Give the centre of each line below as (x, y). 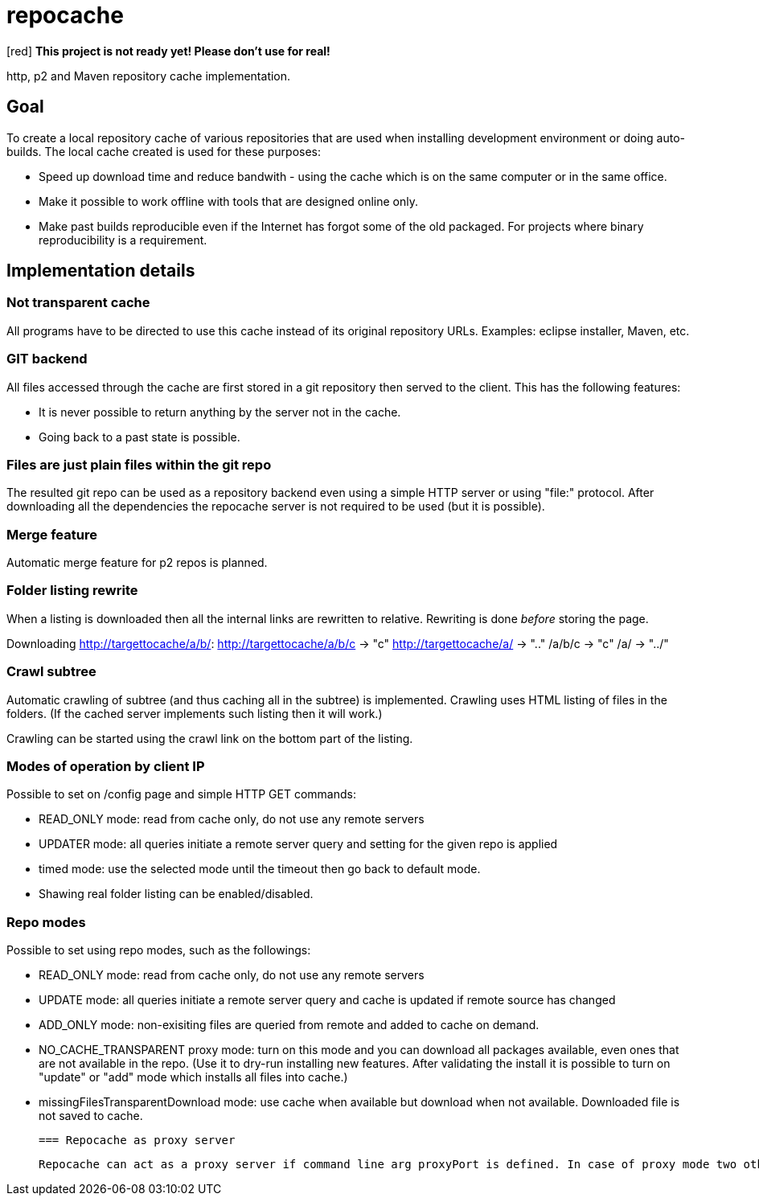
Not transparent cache (78, 303)
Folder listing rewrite (72, 591)
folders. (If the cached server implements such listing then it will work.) (195, 713)
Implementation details (101, 271)
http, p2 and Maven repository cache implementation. (149, 76)
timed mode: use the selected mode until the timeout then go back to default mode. (260, 869)
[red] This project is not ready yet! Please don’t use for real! (168, 51)
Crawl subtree (51, 672)
